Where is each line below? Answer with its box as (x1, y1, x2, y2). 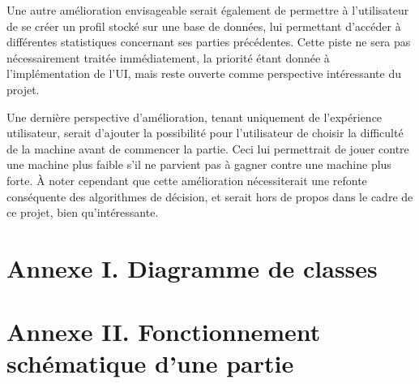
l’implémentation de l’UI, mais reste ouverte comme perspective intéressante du (6, 65, 401, 82)
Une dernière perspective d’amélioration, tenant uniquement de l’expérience (6, 108, 383, 125)
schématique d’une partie (6, 347, 294, 380)
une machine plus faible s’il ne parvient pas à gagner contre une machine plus (6, 156, 391, 173)
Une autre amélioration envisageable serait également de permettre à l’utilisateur (6, 2, 409, 18)
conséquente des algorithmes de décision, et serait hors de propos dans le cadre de (6, 188, 413, 205)
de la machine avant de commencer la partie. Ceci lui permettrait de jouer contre (6, 140, 409, 157)
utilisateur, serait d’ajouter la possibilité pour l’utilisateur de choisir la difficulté (6, 124, 404, 141)
